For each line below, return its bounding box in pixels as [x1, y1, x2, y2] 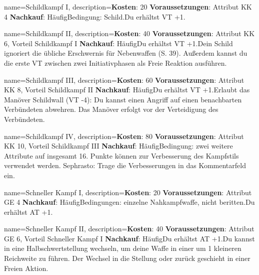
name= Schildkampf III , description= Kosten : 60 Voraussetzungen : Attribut [4, 74, 244, 85]
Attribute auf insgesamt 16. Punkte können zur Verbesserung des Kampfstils [4, 150, 239, 161]
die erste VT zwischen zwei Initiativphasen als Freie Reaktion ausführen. [4, 57, 227, 68]
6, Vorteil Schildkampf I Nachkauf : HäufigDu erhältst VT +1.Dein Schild [4, 38, 233, 48]
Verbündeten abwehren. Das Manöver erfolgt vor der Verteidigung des [4, 104, 218, 114]
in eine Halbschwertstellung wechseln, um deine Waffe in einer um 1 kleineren [4, 243, 241, 253]
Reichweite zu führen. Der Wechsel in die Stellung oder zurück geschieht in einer [4, 253, 250, 263]
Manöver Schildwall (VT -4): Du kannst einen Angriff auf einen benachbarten [4, 94, 242, 104]
